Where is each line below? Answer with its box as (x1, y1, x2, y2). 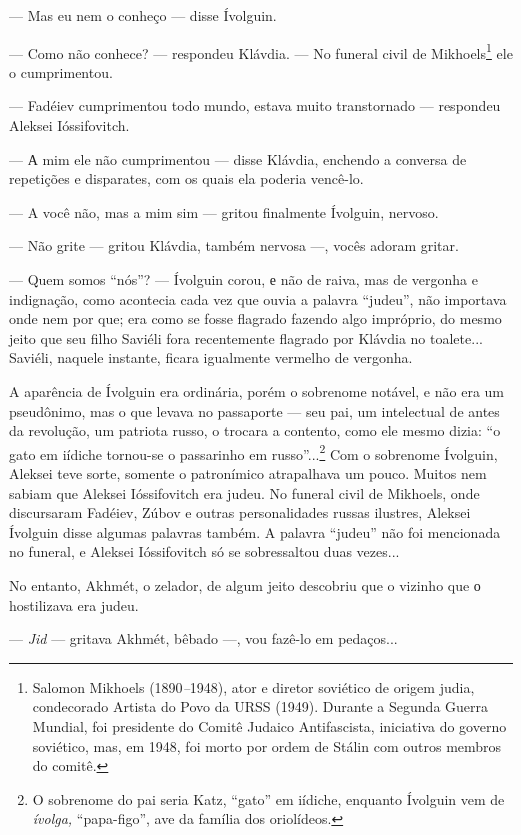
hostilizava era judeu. (9, 594, 139, 615)
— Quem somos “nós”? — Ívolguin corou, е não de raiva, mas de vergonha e (9, 269, 478, 289)
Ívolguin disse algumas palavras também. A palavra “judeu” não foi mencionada (9, 521, 501, 542)
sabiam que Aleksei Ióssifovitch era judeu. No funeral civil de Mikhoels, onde (9, 482, 480, 503)
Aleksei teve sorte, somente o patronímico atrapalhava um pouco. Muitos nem (9, 463, 487, 483)
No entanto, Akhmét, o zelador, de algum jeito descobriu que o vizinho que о (9, 574, 481, 595)
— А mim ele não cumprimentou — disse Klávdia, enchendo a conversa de (9, 148, 467, 169)
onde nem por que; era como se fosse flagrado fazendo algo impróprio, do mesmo (9, 308, 502, 329)
